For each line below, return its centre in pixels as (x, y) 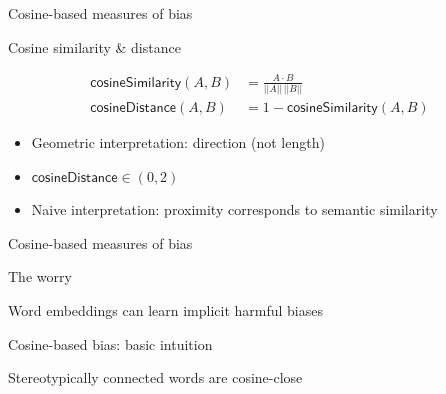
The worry (40, 276)
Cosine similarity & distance (94, 46)
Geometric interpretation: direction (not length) (178, 142)
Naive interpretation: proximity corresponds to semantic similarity (234, 209)
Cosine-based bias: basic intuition (110, 343)
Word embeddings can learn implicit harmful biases (165, 310)
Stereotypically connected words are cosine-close (155, 377)
